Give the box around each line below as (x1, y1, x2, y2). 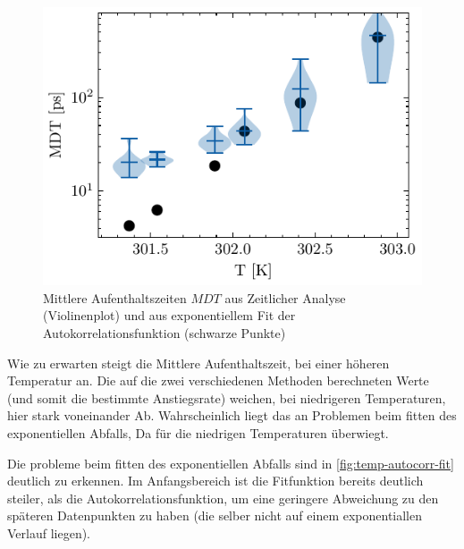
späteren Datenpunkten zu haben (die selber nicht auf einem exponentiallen (7, 506, 423, 525)
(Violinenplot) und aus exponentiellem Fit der (43, 306, 296, 325)
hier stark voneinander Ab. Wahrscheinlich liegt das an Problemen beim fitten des (7, 406, 457, 425)
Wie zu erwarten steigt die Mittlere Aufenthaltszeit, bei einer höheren (7, 353, 390, 372)
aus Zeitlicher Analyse (224, 288, 346, 307)
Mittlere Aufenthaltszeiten (43, 288, 187, 307)
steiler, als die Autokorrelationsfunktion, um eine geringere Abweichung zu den (7, 488, 439, 507)
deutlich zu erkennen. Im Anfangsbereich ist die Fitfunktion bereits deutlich (7, 471, 424, 490)
